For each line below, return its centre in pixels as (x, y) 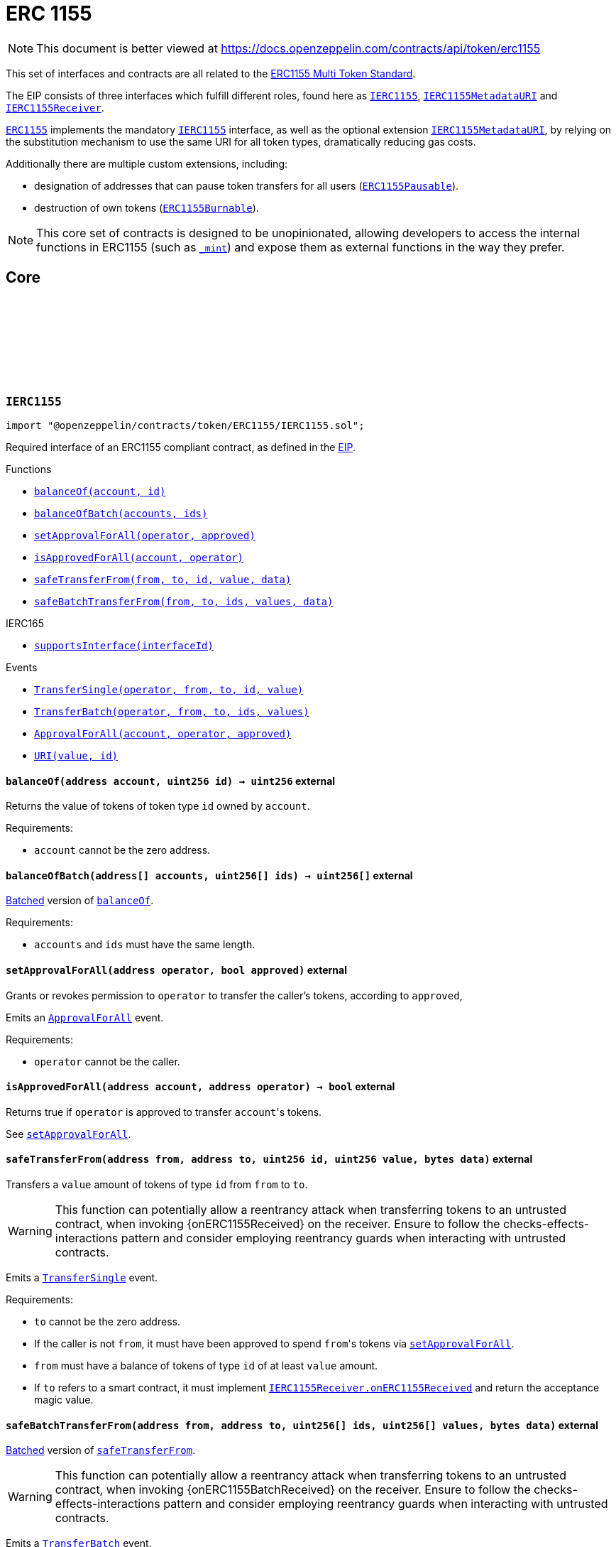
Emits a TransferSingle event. (82, 1278)
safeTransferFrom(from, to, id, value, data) (163, 579)
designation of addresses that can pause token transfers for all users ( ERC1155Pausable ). (247, 185)
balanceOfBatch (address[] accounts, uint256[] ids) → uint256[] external (209, 875)
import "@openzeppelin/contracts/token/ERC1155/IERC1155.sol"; (185, 425)
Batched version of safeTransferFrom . (101, 1450)
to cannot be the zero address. (107, 1322)
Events (22, 667)
